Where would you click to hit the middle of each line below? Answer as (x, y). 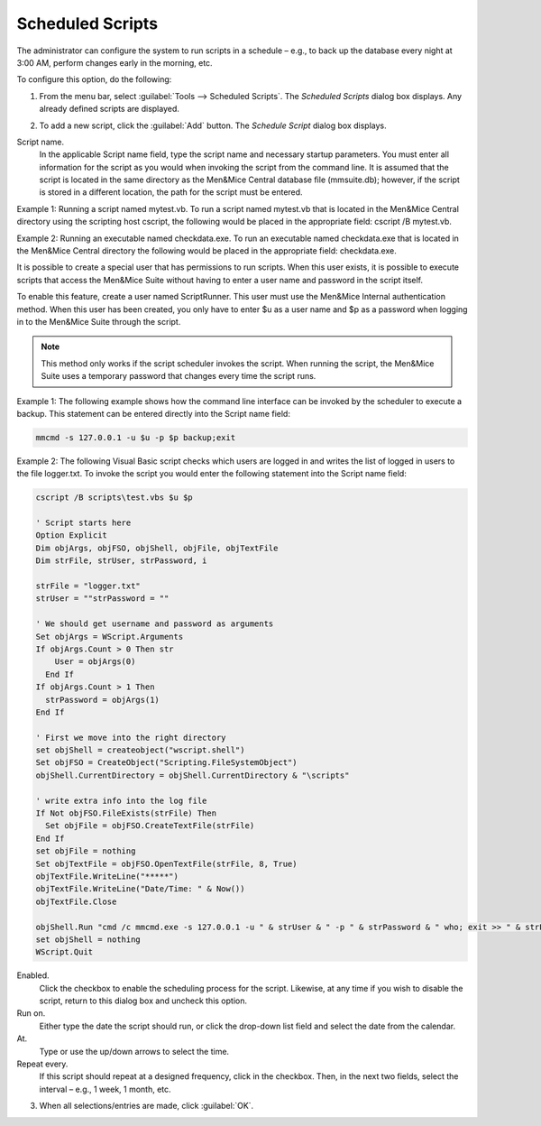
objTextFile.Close (76, 901)
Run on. (31, 1013)
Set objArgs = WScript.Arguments (110, 637)
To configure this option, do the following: (94, 79)
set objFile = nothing (86, 851)
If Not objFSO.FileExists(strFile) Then (126, 813)
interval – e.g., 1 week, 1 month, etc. (105, 1089)
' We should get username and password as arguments (155, 624)
